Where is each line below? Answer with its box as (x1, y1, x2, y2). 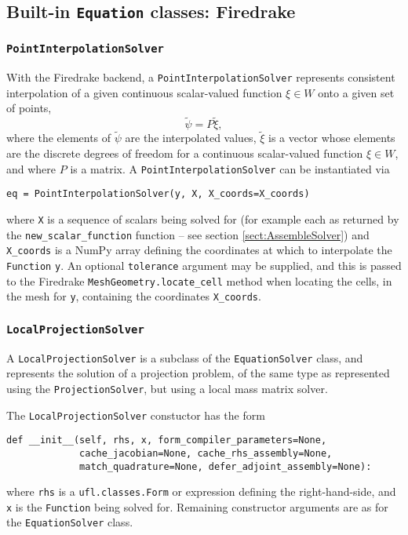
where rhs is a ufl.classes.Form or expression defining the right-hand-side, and (6, 483, 396, 500)
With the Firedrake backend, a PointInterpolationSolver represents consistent (6, 69, 395, 86)
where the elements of (6, 129, 111, 146)
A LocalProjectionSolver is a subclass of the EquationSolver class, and (6, 349, 363, 366)
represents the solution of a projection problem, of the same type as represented (6, 365, 390, 381)
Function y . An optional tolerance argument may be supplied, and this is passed (6, 257, 402, 273)
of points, (6, 100, 52, 116)
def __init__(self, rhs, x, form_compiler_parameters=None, (6, 435, 327, 446)
